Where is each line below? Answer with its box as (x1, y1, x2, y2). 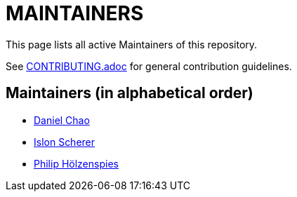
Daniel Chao (34, 114, 90, 126)
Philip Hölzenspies (34, 157, 119, 170)
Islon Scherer (34, 135, 95, 148)
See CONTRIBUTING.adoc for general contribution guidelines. (6, 60, 292, 72)
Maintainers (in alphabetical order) (6, 84, 253, 102)
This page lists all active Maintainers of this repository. (6, 38, 258, 50)
